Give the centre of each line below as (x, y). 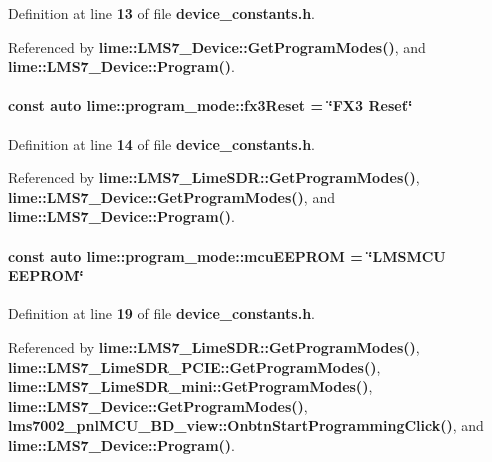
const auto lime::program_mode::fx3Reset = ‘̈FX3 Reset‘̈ (210, 105)
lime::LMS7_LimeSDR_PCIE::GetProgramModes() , (194, 366)
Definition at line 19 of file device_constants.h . (162, 313)
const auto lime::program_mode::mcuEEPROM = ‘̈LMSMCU (227, 255)
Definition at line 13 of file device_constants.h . (162, 13)
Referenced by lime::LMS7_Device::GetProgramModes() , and (217, 46)
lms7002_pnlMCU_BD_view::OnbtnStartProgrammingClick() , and (246, 425)
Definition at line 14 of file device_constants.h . (162, 143)
